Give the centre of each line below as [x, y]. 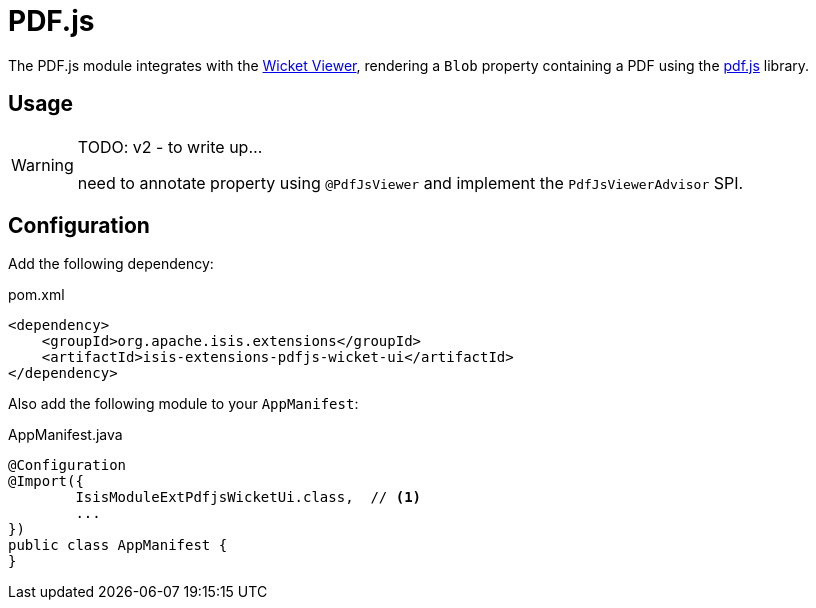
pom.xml [36, 295]
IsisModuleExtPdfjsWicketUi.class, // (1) [248, 497]
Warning [42, 164]
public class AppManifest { [118, 545]
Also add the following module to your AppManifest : [183, 404]
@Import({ [46, 481]
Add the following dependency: [111, 264]
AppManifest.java [65, 435]
